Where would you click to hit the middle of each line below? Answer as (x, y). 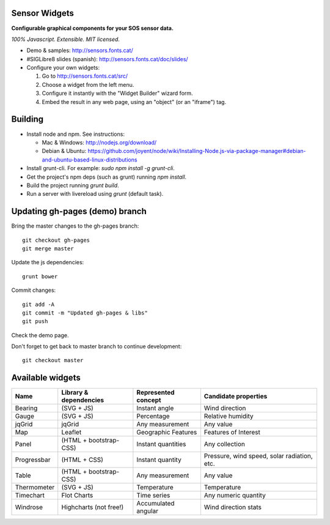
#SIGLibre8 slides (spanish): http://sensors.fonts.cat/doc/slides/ (108, 59)
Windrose (29, 507)
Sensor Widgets (43, 13)
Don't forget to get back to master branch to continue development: (97, 346)
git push (35, 322)
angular (148, 511)
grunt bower (40, 276)
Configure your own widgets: (63, 68)
